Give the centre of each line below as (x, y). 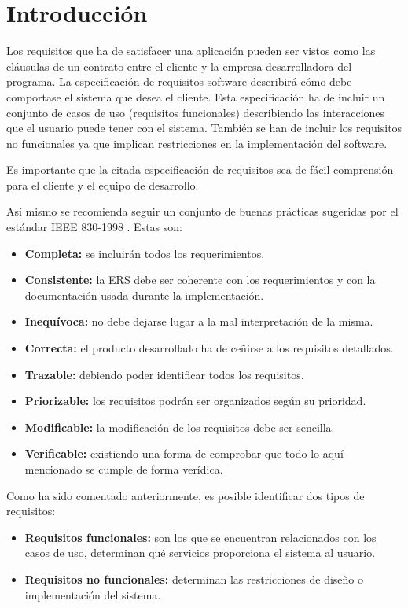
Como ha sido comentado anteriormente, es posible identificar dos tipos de (186, 495)
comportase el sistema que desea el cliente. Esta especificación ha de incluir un (196, 96)
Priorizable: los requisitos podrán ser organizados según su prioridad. (195, 401)
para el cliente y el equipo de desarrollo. (103, 184)
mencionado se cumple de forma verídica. (124, 469)
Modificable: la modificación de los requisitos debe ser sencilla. (180, 427)
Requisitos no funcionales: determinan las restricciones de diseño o (194, 579)
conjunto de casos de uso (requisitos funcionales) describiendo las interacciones (196, 112)
